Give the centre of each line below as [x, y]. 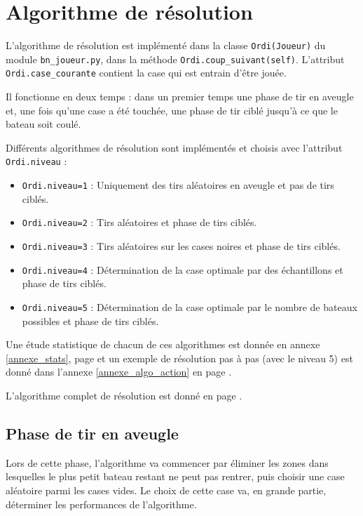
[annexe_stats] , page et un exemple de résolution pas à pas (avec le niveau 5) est [179, 358]
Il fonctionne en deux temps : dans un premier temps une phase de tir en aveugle [180, 97]
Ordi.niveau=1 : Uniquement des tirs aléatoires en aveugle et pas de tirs [178, 185]
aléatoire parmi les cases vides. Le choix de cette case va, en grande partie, [166, 490]
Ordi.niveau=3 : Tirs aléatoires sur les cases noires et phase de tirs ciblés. [181, 246]
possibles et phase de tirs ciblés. [90, 320]
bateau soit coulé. [43, 124]
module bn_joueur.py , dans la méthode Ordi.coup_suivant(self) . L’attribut [175, 59]
